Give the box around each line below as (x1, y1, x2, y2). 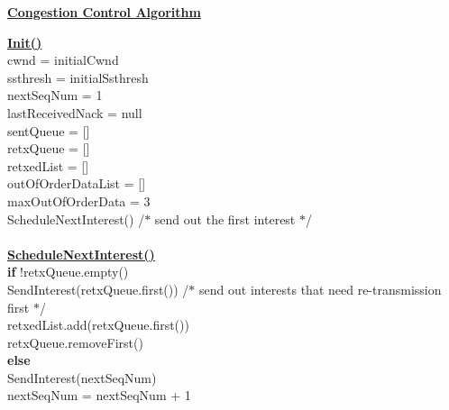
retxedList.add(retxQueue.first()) (7, 315, 189, 334)
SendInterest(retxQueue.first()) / (7, 279, 189, 298)
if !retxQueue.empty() (7, 262, 129, 281)
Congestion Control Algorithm (7, 3, 201, 21)
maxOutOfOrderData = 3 (7, 191, 151, 210)
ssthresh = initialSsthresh (7, 68, 149, 87)
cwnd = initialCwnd (7, 50, 119, 69)
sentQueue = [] (7, 121, 90, 140)
